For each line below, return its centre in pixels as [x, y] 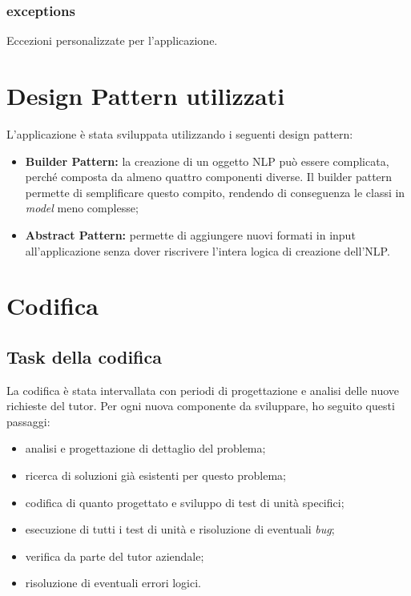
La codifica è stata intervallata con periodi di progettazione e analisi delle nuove [203, 390]
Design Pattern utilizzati [146, 95]
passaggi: [28, 421]
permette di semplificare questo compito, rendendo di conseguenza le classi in [215, 192]
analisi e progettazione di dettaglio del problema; [145, 448]
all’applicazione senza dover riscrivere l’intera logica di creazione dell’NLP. [208, 250]
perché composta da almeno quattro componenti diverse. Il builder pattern [209, 177]
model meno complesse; [82, 208]
